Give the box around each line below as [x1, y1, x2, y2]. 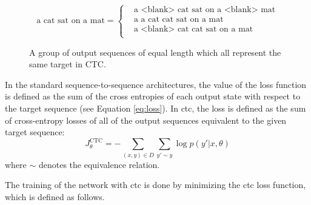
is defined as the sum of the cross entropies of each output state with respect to [5, 90, 301, 102]
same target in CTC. [29, 58, 106, 70]
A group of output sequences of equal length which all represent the [29, 45, 281, 58]
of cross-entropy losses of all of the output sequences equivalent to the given [5, 113, 287, 126]
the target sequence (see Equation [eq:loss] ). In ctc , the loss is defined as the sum [5, 102, 306, 114]
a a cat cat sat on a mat [133, 15, 224, 24]
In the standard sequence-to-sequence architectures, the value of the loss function [5, 78, 307, 90]
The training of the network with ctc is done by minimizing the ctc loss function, [5, 178, 306, 191]
